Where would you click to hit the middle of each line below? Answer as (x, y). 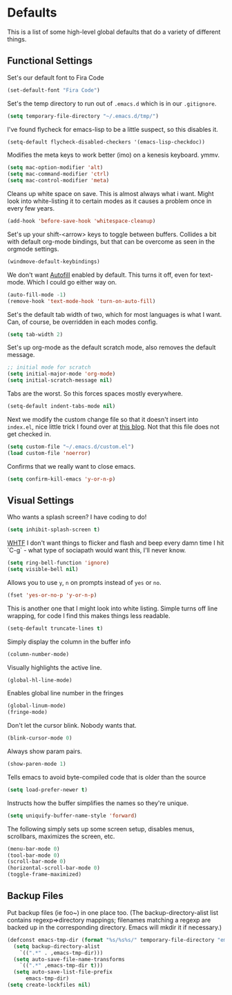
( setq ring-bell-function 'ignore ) (58, 563)
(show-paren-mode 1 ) (37, 764)
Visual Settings (41, 500)
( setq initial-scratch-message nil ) (60, 380)
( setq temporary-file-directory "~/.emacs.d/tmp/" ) (83, 116)
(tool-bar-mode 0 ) (33, 855)
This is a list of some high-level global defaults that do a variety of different (114, 32)
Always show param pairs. (45, 751)
